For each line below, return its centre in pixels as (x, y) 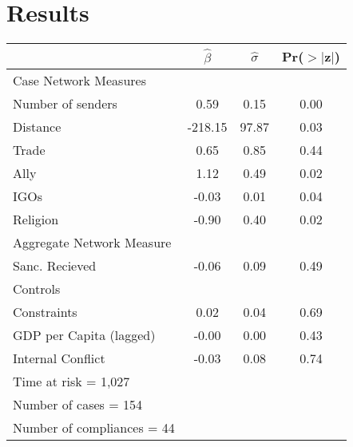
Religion (36, 220)
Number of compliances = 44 (94, 428)
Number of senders (65, 104)
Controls (37, 289)
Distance (37, 127)
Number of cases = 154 (77, 405)
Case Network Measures (79, 81)
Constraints (45, 312)
